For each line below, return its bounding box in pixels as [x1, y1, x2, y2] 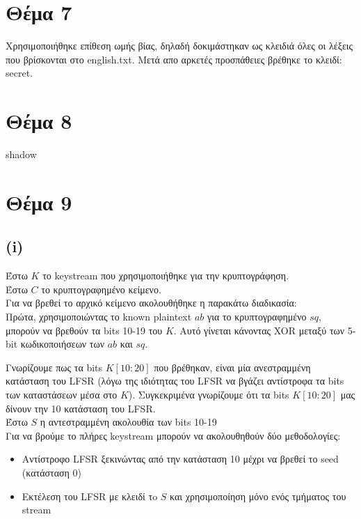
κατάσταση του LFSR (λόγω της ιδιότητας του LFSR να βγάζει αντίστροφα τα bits [6, 373, 344, 388]
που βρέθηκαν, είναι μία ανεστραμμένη [154, 359, 311, 374]
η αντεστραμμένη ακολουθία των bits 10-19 [40, 415, 217, 429]
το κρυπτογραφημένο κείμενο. [41, 281, 161, 296]
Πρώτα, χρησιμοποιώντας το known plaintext [6, 309, 192, 323]
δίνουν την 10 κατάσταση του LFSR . [6, 401, 156, 415]
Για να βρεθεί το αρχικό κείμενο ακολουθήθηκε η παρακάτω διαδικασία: [6, 295, 297, 310]
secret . [6, 65, 33, 80]
